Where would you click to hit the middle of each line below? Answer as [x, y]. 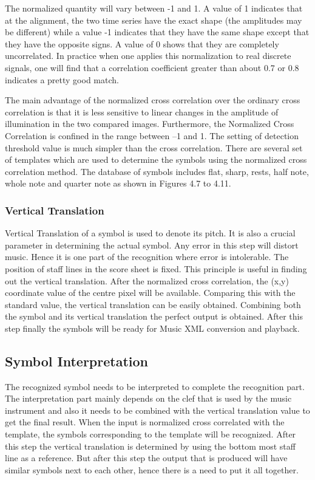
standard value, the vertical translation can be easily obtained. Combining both [153, 304]
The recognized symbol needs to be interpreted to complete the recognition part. [155, 386]
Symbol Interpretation [76, 361]
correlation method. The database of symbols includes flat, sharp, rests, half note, [157, 171]
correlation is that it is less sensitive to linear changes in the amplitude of [142, 111]
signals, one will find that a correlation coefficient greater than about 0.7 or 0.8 [152, 67]
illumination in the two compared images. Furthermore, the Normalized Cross [150, 124]
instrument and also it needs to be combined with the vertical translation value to [157, 410]
